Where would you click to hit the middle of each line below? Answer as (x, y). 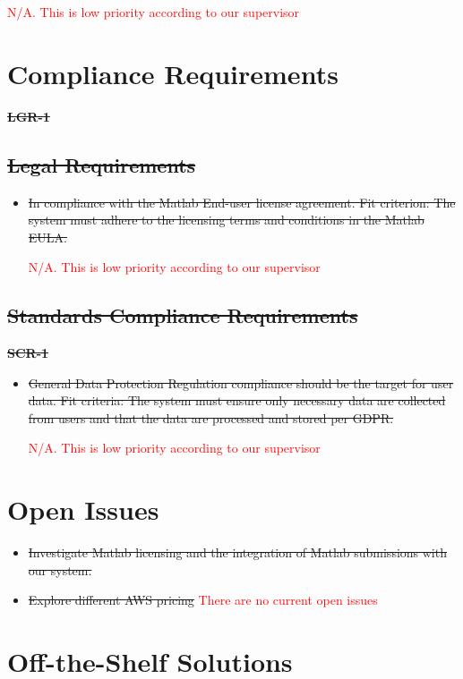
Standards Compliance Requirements (183, 315)
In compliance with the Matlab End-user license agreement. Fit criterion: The (242, 202)
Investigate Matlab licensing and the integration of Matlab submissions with (237, 552)
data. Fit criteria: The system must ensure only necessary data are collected (237, 400)
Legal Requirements (102, 164)
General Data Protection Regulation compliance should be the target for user (241, 382)
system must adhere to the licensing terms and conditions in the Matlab (226, 220)
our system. (60, 569)
